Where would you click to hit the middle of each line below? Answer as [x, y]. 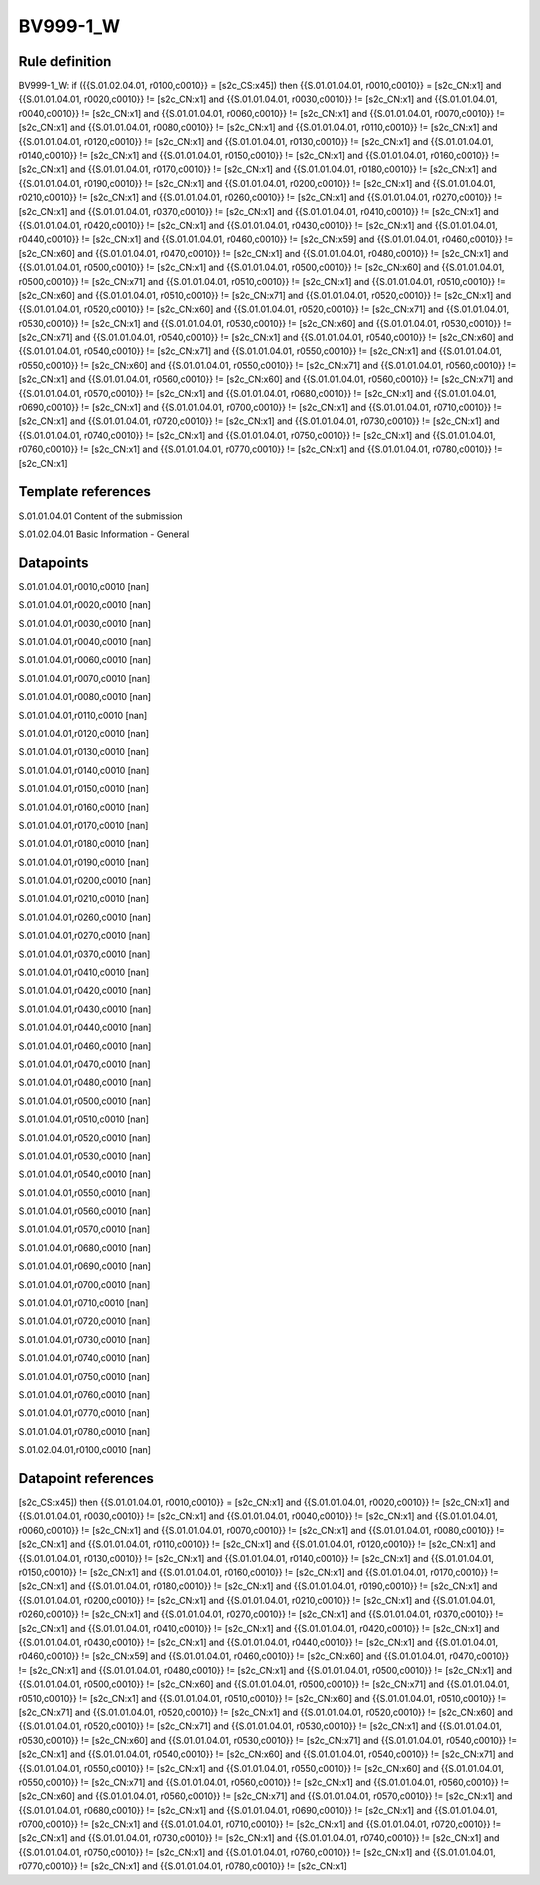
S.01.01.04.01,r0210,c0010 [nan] [84, 899]
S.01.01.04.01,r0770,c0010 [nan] [84, 1413]
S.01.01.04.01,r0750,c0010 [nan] [84, 1376]
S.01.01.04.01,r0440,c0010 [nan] [85, 1027]
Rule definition [65, 61]
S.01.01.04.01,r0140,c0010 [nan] [84, 770]
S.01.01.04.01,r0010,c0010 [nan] [84, 586]
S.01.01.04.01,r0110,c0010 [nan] [83, 715]
